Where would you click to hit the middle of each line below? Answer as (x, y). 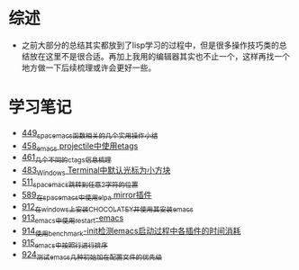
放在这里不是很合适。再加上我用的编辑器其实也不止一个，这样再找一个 (159, 56)
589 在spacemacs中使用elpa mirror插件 (86, 196)
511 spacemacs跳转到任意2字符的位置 (80, 183)
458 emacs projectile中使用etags (80, 147)
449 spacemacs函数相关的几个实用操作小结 (90, 134)
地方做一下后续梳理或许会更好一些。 (89, 67)
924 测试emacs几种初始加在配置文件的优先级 (92, 255)
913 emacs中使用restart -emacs (72, 219)
